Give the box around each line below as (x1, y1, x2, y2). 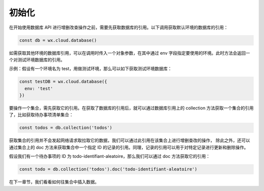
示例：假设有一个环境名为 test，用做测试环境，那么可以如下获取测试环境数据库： (9, 66, 172, 72)
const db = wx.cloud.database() (19, 37, 97, 43)
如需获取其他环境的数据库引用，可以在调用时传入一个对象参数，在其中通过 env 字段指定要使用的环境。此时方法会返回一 (9, 50, 250, 56)
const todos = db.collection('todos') (19, 125, 112, 130)
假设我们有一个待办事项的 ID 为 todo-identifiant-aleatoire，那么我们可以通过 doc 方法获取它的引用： (9, 153, 210, 159)
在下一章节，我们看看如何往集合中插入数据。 (9, 179, 99, 185)
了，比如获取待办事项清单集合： (9, 112, 73, 118)
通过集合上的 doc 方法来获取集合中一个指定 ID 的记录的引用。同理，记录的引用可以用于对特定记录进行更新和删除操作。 (9, 144, 249, 150)
